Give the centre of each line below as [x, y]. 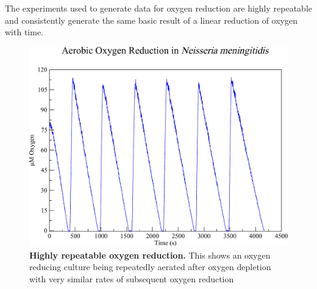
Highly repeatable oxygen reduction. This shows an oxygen [150, 255]
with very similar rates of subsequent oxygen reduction [132, 278]
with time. [24, 32]
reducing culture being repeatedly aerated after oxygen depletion [150, 267]
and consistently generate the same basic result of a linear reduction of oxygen [151, 20]
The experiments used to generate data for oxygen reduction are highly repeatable [158, 8]
